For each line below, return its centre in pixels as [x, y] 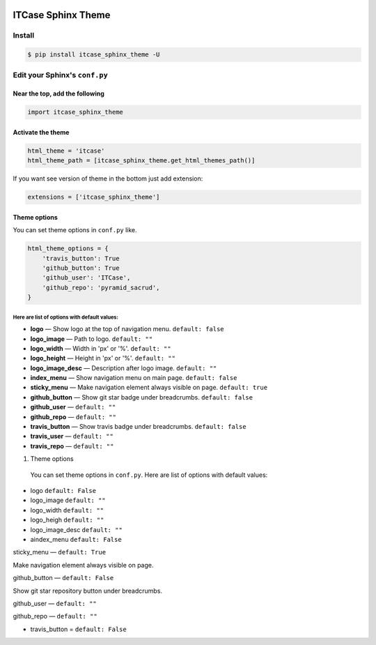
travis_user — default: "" [72, 437]
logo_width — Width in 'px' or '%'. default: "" [101, 348]
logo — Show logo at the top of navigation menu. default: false [127, 329]
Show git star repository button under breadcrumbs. [88, 591]
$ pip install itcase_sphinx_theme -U [94, 55]
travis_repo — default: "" [72, 446]
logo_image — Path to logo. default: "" [92, 339]
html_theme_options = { [68, 249]
